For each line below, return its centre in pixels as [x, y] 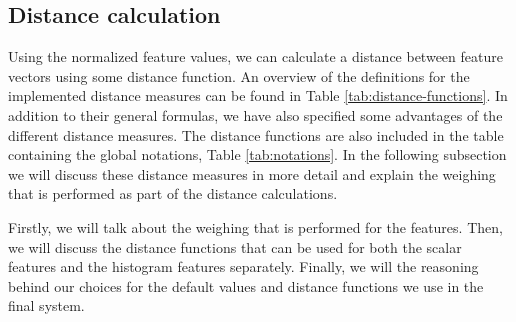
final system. [46, 305]
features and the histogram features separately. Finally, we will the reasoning [243, 266]
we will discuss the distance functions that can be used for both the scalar [235, 246]
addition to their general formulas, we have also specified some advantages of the [255, 114]
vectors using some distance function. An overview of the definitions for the [239, 75]
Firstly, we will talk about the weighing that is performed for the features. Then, [255, 226]
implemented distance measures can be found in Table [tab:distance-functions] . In [258, 95]
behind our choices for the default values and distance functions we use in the [246, 285]
